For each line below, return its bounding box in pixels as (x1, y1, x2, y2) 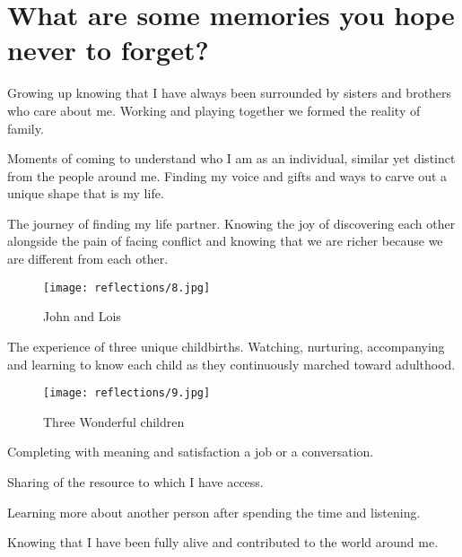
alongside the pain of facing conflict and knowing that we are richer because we (7, 231, 443, 250)
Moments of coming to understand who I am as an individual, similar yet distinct (7, 149, 456, 168)
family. (7, 118, 44, 137)
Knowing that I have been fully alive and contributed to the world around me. (7, 533, 439, 552)
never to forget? (7, 31, 209, 68)
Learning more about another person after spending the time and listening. (7, 502, 421, 521)
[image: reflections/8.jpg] (43, 281, 211, 294)
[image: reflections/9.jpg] (43, 387, 211, 400)
